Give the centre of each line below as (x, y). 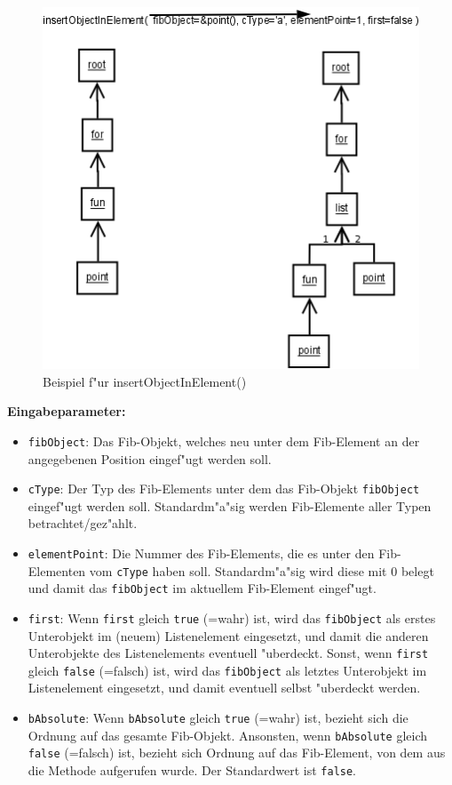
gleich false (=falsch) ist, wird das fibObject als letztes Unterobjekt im (227, 670)
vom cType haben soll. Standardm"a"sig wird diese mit (238, 570)
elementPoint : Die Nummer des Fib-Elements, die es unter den (201, 553)
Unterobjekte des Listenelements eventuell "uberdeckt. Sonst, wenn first (228, 653)
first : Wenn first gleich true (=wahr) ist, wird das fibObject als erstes (232, 617)
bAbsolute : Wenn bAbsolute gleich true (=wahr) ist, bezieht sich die (218, 718)
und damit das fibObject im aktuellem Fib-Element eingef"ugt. (202, 588)
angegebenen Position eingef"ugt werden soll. (150, 458)
